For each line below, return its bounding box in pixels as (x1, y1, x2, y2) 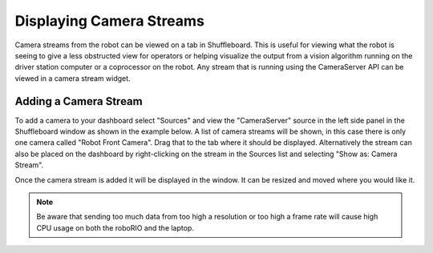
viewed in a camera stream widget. (14, 73, 132, 83)
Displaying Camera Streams (14, 12, 204, 30)
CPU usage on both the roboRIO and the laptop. (36, 223, 194, 232)
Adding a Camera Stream (14, 94, 144, 108)
